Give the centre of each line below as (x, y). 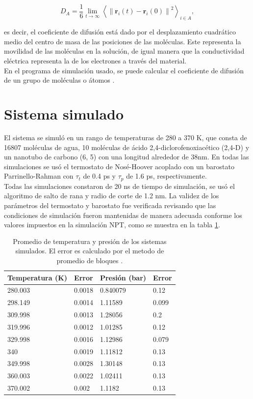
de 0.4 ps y (100, 176)
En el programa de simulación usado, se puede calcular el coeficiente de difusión (124, 70)
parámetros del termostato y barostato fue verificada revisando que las (110, 205)
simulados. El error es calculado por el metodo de (90, 251)
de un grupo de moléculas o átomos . (59, 80)
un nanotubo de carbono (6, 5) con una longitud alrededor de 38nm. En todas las (126, 157)
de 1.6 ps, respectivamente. (166, 176)
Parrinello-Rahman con (39, 176)
